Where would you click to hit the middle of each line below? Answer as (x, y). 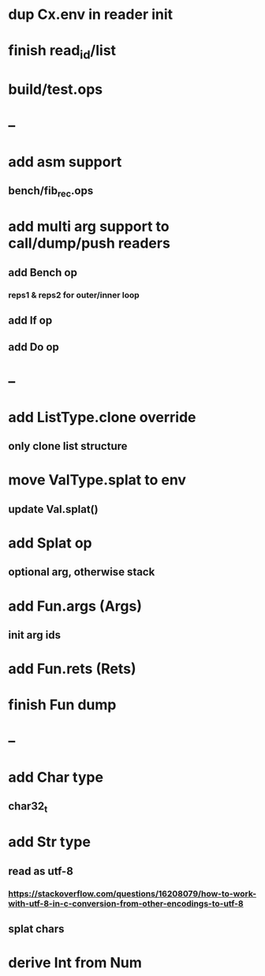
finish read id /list (62, 52)
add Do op (34, 348)
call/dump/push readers (90, 243)
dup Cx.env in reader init (91, 15)
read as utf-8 (41, 871)
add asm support (65, 161)
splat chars (36, 929)
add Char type (56, 777)
